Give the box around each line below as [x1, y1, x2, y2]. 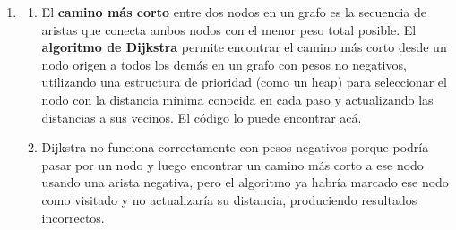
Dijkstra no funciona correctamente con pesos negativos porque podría [41, 138, 429, 157]
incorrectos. [41, 208, 105, 226]
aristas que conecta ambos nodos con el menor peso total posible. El [41, 20, 417, 38]
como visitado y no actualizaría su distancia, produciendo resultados [41, 190, 417, 209]
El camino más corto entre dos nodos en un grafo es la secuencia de [41, 3, 426, 21]
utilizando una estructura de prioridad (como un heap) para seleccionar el [41, 72, 447, 91]
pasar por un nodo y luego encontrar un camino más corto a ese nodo [41, 155, 424, 174]
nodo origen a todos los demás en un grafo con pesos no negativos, [41, 55, 407, 73]
